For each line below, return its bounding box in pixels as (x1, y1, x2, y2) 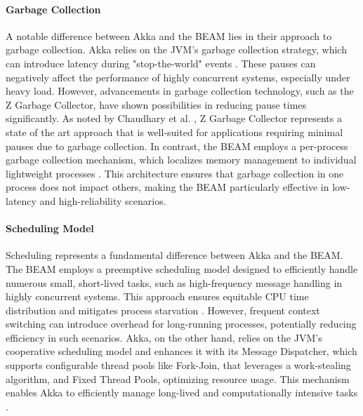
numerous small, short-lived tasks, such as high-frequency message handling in (6, 275, 343, 290)
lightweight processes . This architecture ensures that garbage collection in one (6, 166, 344, 180)
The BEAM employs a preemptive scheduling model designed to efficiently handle (6, 261, 358, 276)
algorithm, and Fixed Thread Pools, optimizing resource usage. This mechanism (6, 371, 350, 386)
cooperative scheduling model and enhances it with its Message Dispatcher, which (6, 344, 357, 358)
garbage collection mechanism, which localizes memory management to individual (6, 152, 357, 167)
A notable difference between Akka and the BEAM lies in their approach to (6, 28, 332, 43)
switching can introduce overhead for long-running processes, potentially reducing (6, 316, 357, 331)
